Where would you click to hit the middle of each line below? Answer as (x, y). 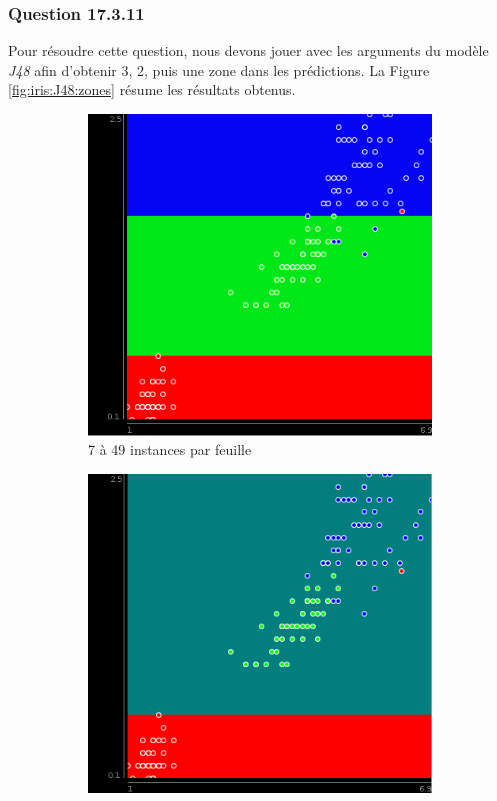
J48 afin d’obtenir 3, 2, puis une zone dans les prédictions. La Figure (219, 69)
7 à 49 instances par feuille (170, 449)
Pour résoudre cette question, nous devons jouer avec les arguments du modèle (248, 50)
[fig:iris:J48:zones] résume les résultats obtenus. (152, 89)
